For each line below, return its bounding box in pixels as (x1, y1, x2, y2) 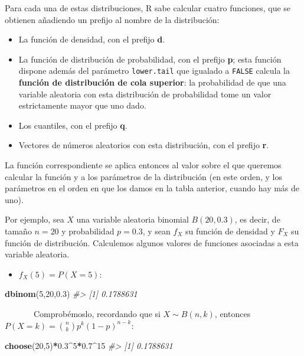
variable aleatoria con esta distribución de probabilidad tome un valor (18, 87, 272, 100)
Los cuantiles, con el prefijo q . (18, 119, 128, 131)
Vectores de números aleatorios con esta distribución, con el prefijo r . (18, 139, 269, 151)
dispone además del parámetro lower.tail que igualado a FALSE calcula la (18, 64, 290, 77)
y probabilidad (61, 224, 115, 237)
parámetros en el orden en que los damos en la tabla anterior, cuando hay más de (5, 182, 300, 194)
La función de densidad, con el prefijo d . (18, 33, 165, 45)
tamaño (5, 224, 32, 237)
